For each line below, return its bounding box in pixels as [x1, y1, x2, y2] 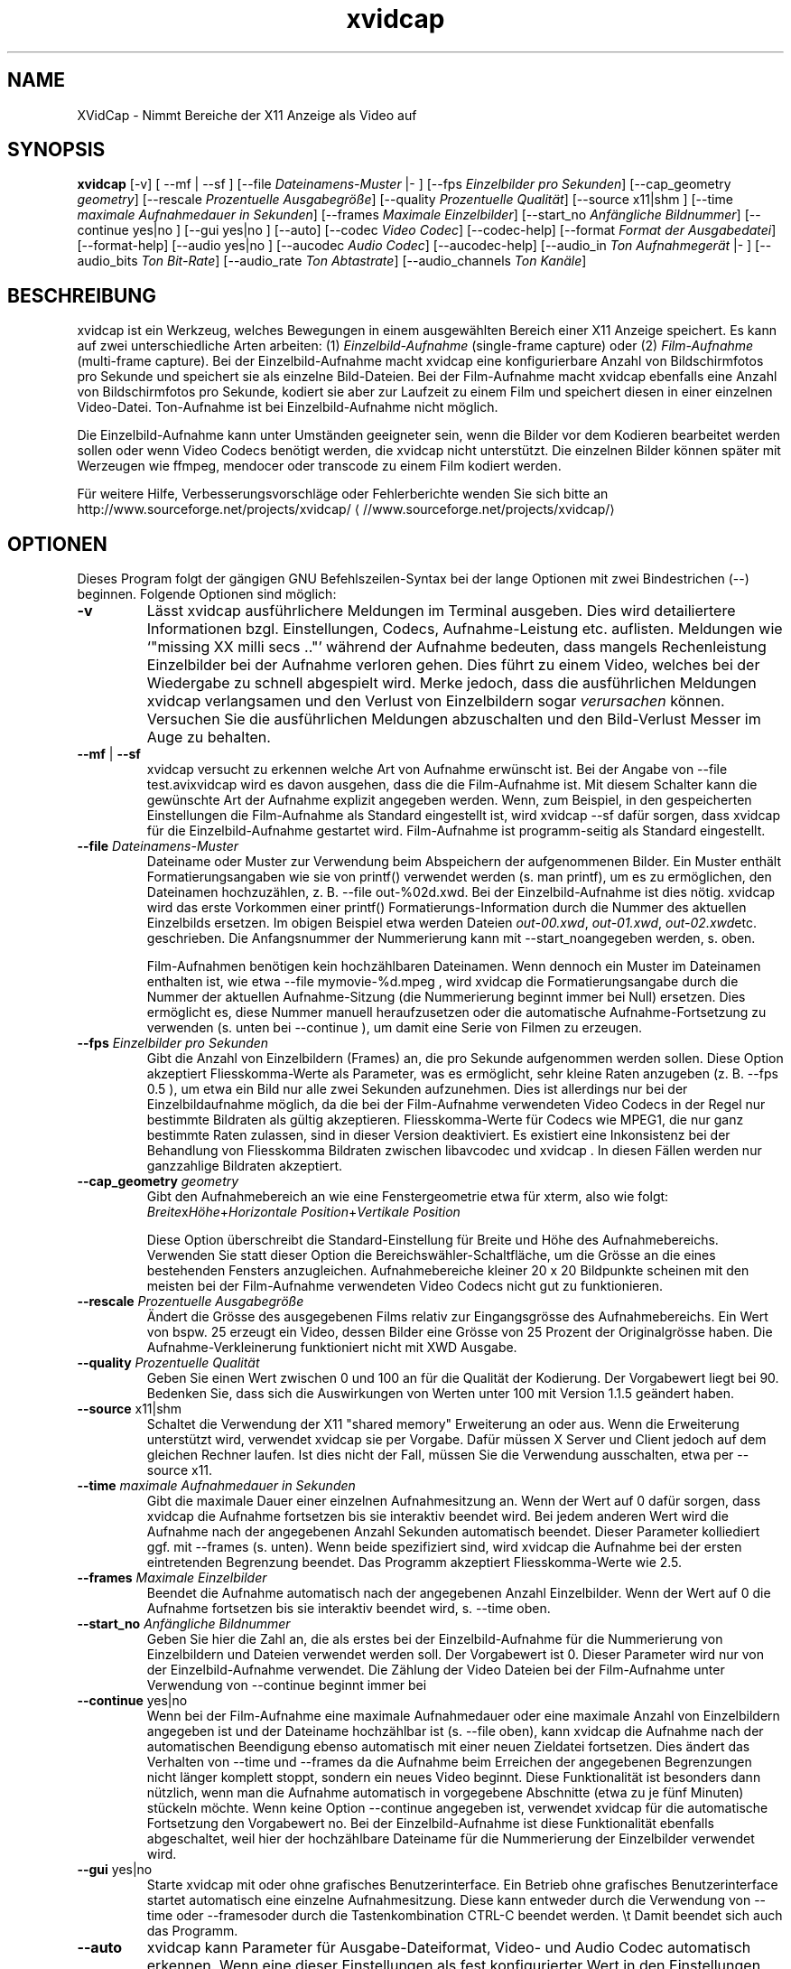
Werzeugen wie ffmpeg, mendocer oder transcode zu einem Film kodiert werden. [77, 458, 562, 474]
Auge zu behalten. [146, 728, 271, 747]
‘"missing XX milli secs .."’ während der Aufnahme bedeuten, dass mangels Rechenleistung [146, 638, 767, 657]
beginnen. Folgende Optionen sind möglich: [77, 586, 337, 602]
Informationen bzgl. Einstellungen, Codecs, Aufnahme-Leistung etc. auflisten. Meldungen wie [146, 620, 783, 639]
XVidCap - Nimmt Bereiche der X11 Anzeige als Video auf [77, 107, 417, 123]
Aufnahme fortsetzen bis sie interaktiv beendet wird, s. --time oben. [146, 1600, 551, 1617]
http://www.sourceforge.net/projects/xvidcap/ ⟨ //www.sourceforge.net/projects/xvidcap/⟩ [77, 501, 615, 518]
